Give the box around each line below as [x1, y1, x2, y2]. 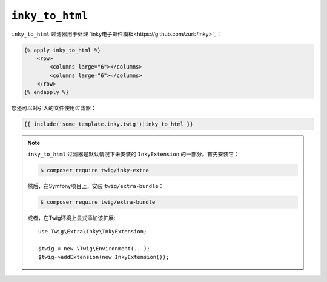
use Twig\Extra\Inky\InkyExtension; [38, 228, 147, 235]
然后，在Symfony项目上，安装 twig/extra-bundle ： [27, 182, 164, 189]
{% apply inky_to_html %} [24, 46, 101, 53]
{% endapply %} [24, 89, 69, 96]
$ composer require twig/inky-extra [40, 167, 150, 173]
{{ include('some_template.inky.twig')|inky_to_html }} [24, 121, 194, 127]
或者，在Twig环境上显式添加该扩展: [27, 214, 116, 221]
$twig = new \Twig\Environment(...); [38, 245, 151, 252]
